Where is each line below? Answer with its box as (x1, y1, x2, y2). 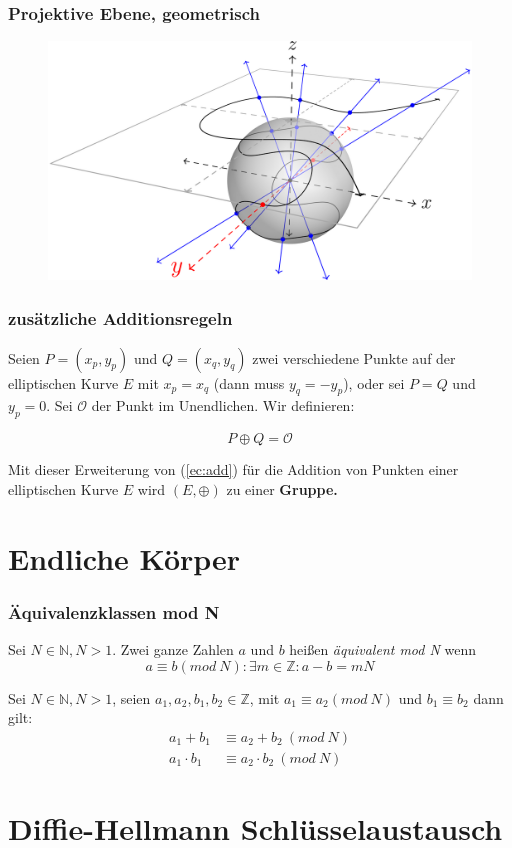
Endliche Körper (8, 537, 241, 578)
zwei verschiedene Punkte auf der (252, 347, 456, 368)
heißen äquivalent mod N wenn (289, 638, 477, 659)
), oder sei (343, 372, 405, 393)
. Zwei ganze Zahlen (112, 638, 234, 659)
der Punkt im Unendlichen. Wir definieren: (91, 395, 355, 416)
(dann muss (213, 372, 285, 393)
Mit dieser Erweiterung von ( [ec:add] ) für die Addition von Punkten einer (8, 459, 459, 480)
